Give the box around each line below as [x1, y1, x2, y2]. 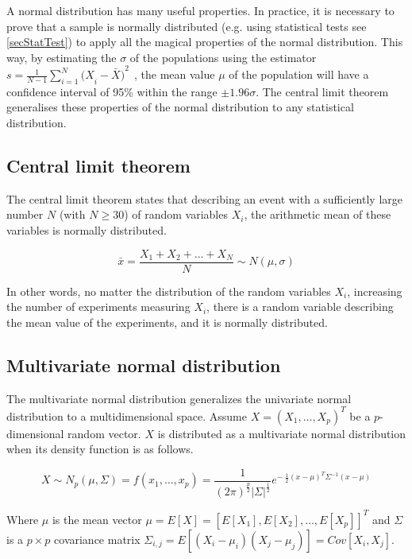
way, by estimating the [6, 49, 117, 65]
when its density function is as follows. [6, 441, 194, 457]
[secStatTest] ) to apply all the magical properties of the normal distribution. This [6, 33, 403, 50]
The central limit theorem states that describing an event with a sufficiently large [6, 190, 402, 207]
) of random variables [124, 206, 228, 223]
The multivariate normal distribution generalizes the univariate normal [6, 390, 352, 406]
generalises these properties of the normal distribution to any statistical [6, 99, 354, 115]
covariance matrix [54, 530, 141, 547]
